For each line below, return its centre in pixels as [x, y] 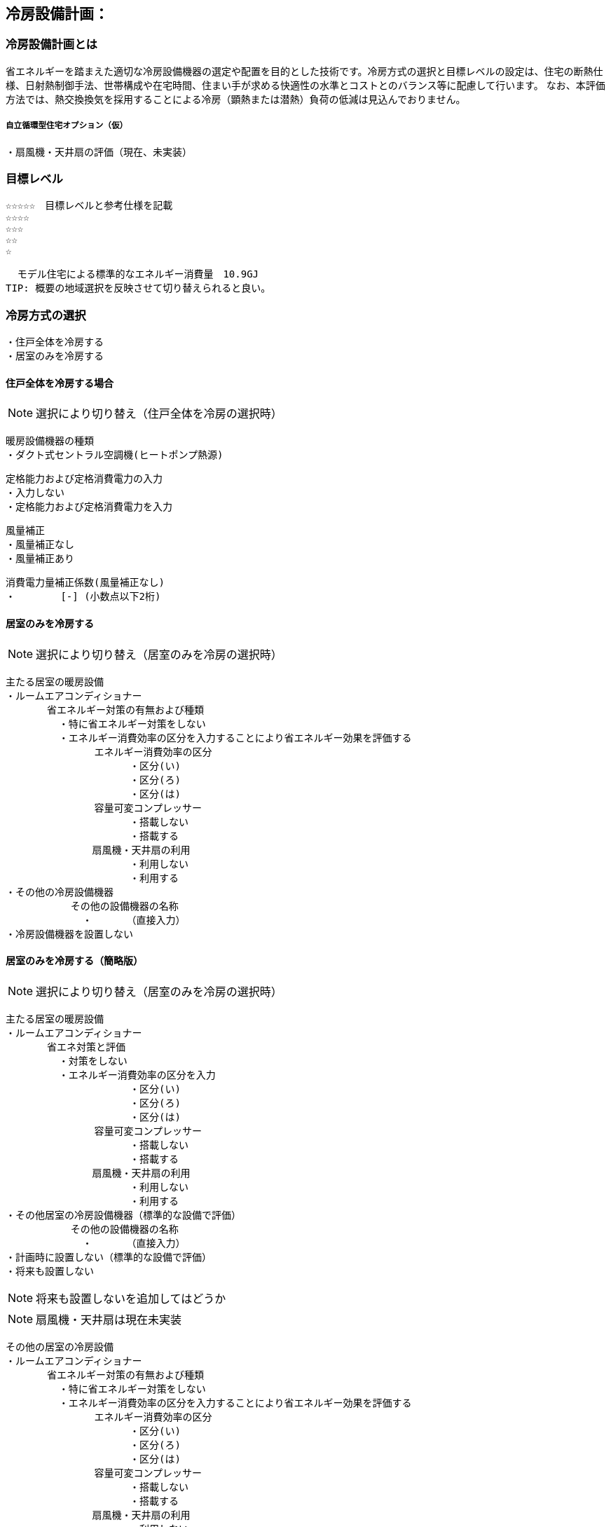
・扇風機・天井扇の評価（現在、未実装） [99, 152]
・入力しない [35, 493]
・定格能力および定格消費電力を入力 [89, 507]
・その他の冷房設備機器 [60, 892]
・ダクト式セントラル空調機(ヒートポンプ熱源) [115, 455]
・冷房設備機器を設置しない [69, 934]
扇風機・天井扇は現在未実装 [109, 1319]
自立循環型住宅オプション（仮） [67, 126]
